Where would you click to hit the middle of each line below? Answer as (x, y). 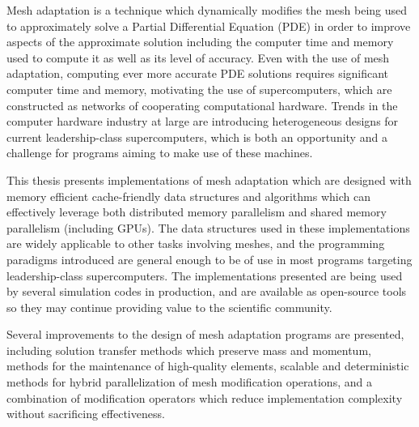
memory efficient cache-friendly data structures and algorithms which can (188, 196)
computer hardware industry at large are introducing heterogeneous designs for (203, 121)
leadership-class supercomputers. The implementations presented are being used (205, 275)
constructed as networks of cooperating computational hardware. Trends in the (202, 105)
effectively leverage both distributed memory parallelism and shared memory (197, 212)
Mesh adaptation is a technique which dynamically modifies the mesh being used (207, 10)
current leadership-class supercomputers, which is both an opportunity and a (197, 137)
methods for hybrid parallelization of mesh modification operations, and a (189, 382)
